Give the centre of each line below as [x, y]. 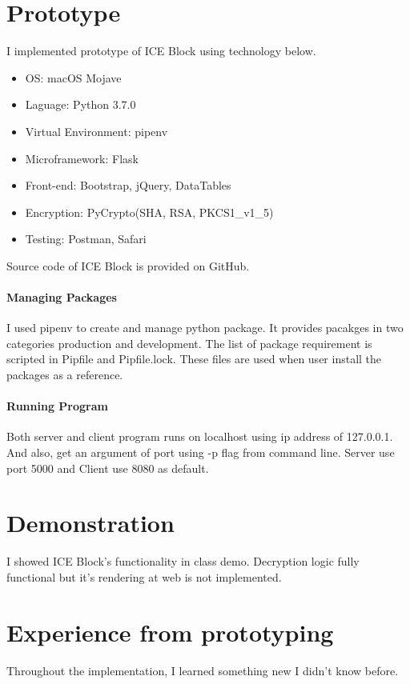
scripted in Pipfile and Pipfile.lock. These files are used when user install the [194, 359]
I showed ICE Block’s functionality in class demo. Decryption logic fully [183, 561]
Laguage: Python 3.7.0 [80, 104]
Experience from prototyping [170, 632]
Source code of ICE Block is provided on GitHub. [128, 265]
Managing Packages [62, 297]
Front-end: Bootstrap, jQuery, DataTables [128, 185]
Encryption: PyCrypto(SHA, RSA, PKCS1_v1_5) [149, 212]
